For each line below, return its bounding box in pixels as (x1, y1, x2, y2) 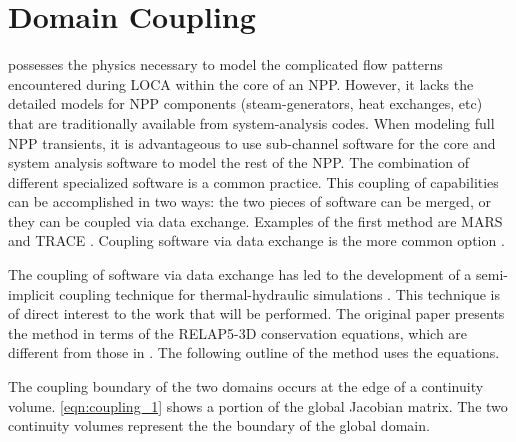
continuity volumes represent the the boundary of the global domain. (8, 415, 430, 436)
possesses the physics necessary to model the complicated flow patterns (8, 54, 443, 75)
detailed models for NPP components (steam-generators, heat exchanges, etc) (8, 93, 483, 114)
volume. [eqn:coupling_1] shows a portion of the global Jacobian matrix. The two (8, 395, 508, 416)
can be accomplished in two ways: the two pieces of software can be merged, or (8, 191, 491, 212)
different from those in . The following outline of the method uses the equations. (8, 342, 500, 363)
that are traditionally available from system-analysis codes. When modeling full (8, 112, 495, 133)
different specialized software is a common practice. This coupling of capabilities (8, 171, 499, 192)
